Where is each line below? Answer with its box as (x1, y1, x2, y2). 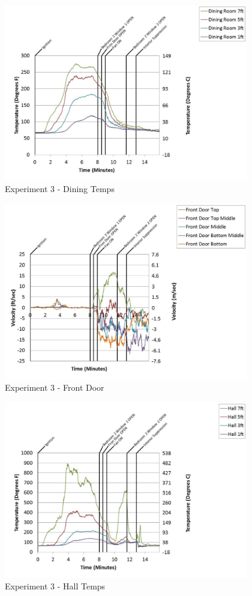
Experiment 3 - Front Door (5, 381, 104, 394)
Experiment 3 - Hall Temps (5, 580, 106, 592)
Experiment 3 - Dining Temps (5, 182, 115, 195)
